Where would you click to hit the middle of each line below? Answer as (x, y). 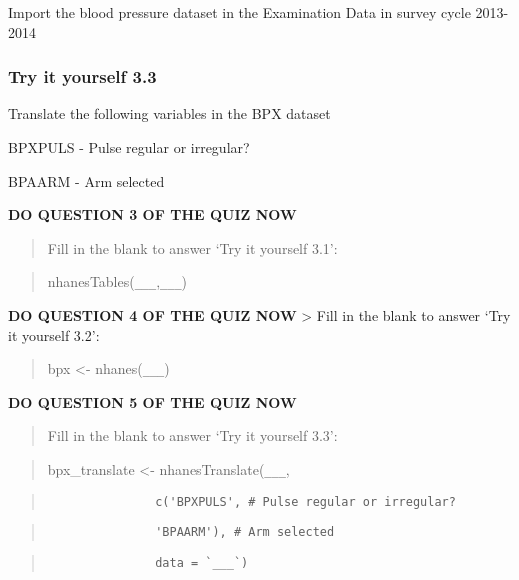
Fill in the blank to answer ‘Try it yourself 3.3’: (192, 435)
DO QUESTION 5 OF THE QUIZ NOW (152, 401)
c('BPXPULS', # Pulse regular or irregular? (305, 501)
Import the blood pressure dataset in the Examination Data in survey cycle (239, 12)
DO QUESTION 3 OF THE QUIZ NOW (152, 214)
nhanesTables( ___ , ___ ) (117, 281)
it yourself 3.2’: (54, 334)
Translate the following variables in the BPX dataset (169, 113)
